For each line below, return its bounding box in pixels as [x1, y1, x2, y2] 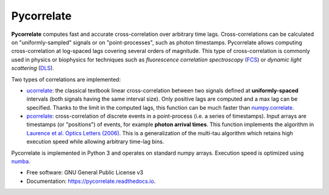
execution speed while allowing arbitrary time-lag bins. [26, 138, 164, 146]
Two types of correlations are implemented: [11, 76, 121, 83]
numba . [11, 158, 30, 165]
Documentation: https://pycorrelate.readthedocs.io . [26, 177, 156, 185]
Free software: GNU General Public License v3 [26, 169, 144, 176]
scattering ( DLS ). [11, 65, 54, 72]
